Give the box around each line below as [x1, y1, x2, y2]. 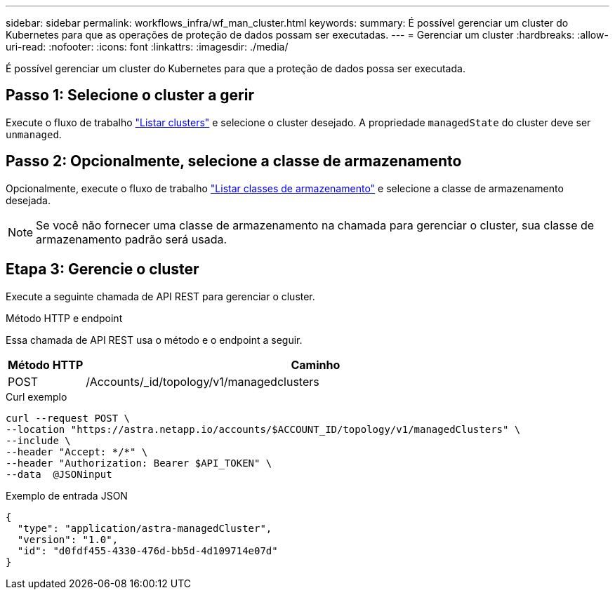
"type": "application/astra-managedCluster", [17, 522, 272, 534]
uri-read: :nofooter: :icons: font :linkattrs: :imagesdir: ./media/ [6, 41, 289, 53]
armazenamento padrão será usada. [36, 232, 227, 246]
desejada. [6, 194, 51, 206]
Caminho [291, 357, 340, 372]
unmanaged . [6, 128, 62, 140]
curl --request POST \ [6, 412, 131, 424]
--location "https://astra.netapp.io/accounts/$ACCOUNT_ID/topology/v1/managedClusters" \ [6, 423, 521, 435]
